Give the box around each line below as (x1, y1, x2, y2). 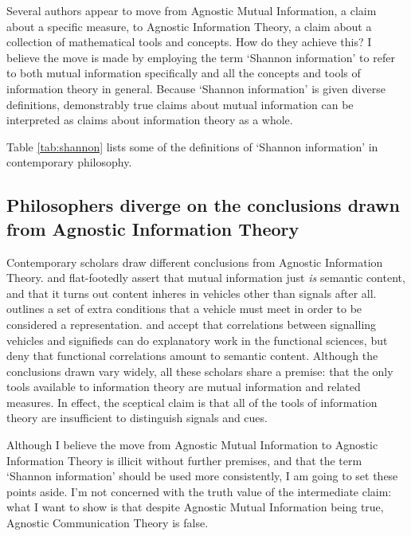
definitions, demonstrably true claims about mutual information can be (6, 96, 354, 112)
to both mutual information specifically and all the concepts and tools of (6, 65, 361, 81)
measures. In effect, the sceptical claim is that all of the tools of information (6, 393, 378, 410)
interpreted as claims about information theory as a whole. (6, 112, 293, 128)
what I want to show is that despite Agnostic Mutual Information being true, (6, 499, 384, 515)
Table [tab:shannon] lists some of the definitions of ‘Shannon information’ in (6, 138, 378, 155)
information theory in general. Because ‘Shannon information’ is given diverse (6, 80, 386, 96)
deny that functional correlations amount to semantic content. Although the (6, 347, 378, 364)
